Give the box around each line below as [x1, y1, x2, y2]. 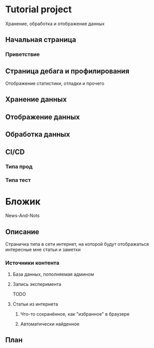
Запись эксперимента [12, 281, 61, 287]
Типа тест [5, 177, 31, 184]
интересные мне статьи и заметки [5, 246, 81, 253]
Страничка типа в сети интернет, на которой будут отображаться [5, 241, 149, 247]
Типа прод [5, 163, 33, 170]
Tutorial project [5, 4, 72, 15]
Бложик [5, 196, 41, 207]
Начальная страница [5, 35, 77, 44]
